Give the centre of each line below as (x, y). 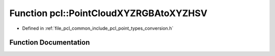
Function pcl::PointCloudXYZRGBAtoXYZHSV (108, 13)
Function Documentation (50, 43)
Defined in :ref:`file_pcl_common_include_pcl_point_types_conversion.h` (98, 28)
